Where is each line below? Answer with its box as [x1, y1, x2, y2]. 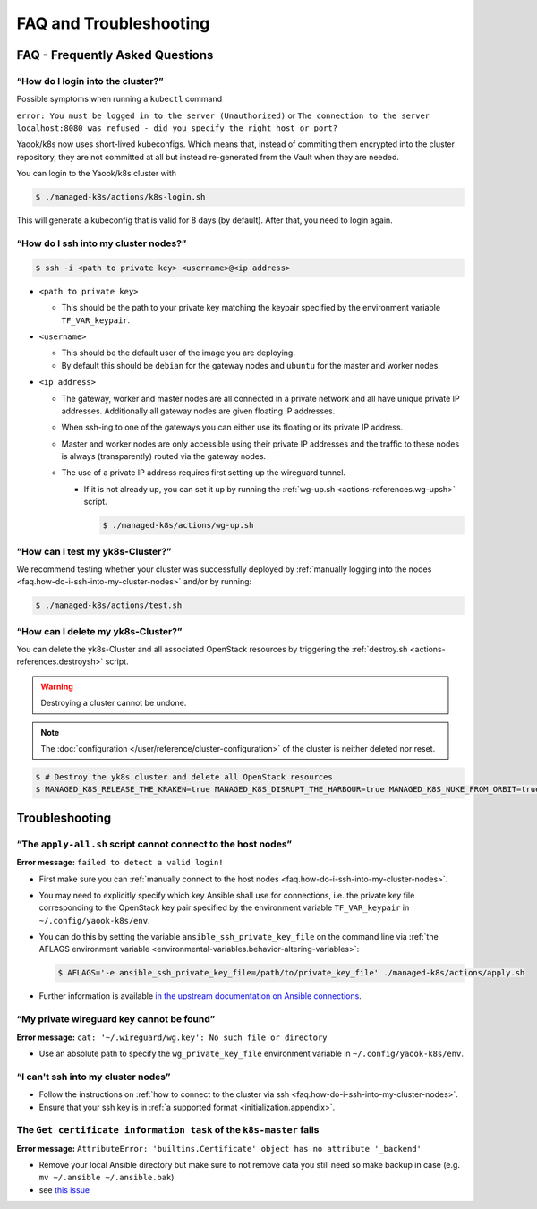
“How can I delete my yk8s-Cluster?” [16, 625, 183, 637]
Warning [40, 681, 73, 692]
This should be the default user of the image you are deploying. [61, 347, 295, 358]
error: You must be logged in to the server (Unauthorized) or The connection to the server [16, 110, 430, 121]
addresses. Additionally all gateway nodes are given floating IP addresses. [61, 405, 336, 416]
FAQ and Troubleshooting [16, 13, 210, 33]
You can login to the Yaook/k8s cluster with [16, 168, 177, 179]
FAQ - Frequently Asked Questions [16, 47, 214, 63]
